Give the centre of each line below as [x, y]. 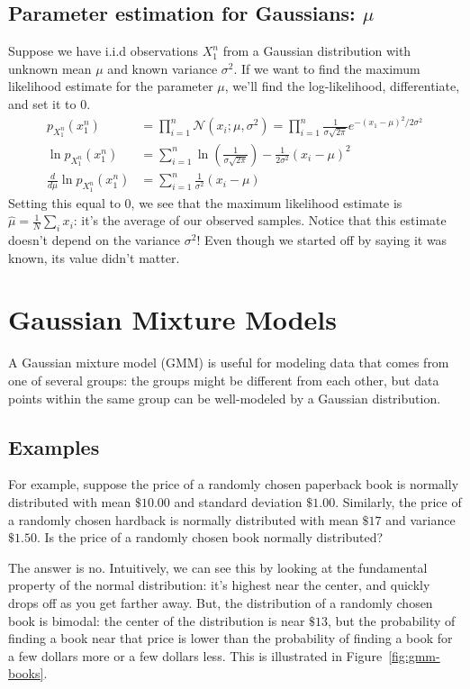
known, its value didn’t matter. [94, 257]
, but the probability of [392, 620]
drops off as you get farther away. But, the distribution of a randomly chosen [221, 602]
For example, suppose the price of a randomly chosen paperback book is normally [234, 484]
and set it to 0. [50, 103]
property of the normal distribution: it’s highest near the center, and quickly [219, 585]
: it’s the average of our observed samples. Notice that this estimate [260, 220]
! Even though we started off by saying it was [322, 240]
